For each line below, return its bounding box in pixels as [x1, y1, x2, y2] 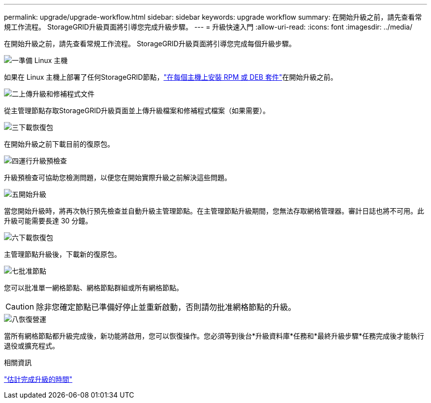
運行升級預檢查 [19, 156, 67, 165]
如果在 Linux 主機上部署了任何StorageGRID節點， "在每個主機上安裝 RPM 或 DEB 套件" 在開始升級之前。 [4, 73, 338, 81]
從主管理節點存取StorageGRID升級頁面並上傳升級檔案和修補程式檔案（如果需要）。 [4, 106, 270, 115]
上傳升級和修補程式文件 [19, 90, 94, 98]
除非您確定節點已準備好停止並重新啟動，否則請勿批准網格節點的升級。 [36, 302, 296, 312]
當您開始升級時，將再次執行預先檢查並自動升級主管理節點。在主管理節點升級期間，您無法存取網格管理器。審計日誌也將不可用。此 [4, 207, 424, 215]
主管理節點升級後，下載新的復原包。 [4, 250, 121, 258]
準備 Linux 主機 [19, 56, 68, 64]
